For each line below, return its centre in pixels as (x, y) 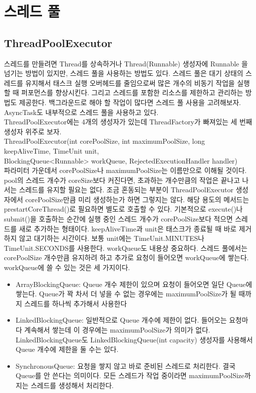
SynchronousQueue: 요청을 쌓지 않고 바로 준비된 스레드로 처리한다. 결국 (126, 365)
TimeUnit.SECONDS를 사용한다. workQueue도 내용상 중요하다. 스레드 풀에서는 (126, 248)
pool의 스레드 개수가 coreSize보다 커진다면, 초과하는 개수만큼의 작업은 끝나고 (122, 180)
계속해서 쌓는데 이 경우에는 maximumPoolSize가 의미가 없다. (117, 330)
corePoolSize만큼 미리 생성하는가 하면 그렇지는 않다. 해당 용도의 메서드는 (137, 199)
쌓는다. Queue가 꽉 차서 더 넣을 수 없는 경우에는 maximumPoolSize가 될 (126, 294)
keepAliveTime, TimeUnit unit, (52, 150)
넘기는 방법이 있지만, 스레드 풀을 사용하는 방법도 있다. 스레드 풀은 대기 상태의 (124, 73)
